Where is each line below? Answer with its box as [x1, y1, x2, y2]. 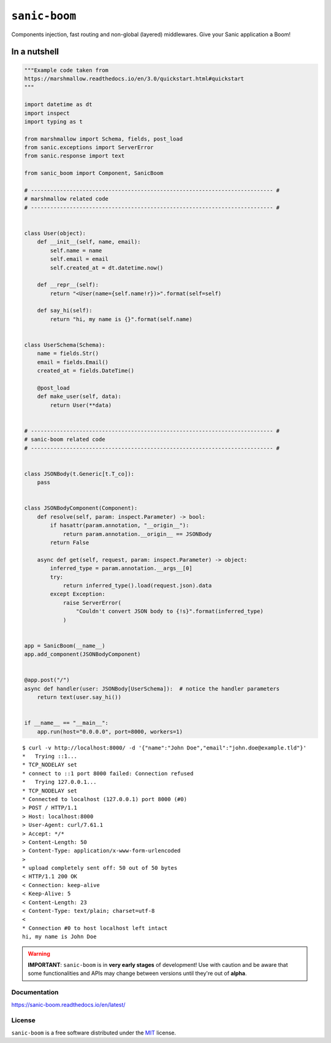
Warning [28, 950, 50, 957]
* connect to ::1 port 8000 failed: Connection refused [22, 770, 194, 777]
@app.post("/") [24, 677, 70, 684]
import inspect [24, 109, 70, 117]
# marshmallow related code [24, 195, 108, 203]
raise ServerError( [63, 599, 122, 606]
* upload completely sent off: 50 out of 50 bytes [22, 864, 178, 872]
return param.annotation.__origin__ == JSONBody [63, 530, 212, 537]
